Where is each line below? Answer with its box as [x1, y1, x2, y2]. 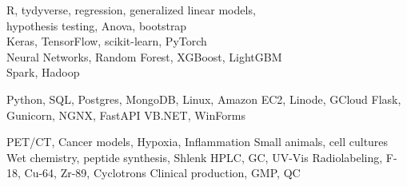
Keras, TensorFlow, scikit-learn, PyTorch [6, 33, 207, 49]
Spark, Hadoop [6, 64, 80, 81]
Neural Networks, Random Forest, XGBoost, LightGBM [6, 48, 282, 65]
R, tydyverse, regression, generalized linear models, [6, 2, 256, 18]
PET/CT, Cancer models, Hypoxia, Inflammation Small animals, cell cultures [6, 133, 389, 150]
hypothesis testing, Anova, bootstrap [6, 17, 187, 34]
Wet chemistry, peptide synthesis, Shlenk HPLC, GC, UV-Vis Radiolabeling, [6, 148, 383, 165]
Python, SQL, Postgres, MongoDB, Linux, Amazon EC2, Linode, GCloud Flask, [6, 90, 401, 107]
